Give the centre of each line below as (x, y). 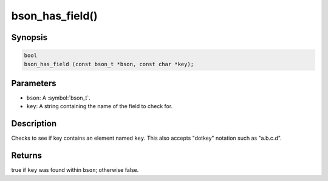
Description (34, 124)
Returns (27, 156)
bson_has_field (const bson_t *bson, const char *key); (109, 64)
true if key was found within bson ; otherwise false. (75, 170)
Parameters (34, 83)
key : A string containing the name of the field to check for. (100, 106)
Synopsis (29, 37)
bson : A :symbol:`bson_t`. (58, 98)
